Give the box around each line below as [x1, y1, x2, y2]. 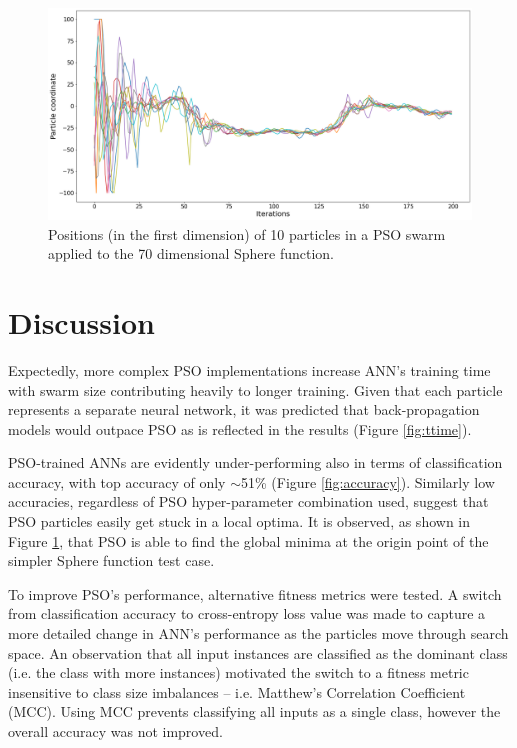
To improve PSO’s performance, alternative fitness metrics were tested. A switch [8, 583, 502, 604]
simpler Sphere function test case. [8, 550, 215, 571]
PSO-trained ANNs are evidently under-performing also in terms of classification [8, 452, 503, 473]
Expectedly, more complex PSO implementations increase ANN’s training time [8, 359, 491, 380]
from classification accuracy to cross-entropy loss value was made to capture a [8, 603, 486, 624]
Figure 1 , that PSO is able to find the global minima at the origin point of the [8, 530, 489, 551]
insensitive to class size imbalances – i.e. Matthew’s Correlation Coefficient [8, 681, 466, 702]
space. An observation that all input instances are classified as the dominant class [8, 642, 508, 663]
